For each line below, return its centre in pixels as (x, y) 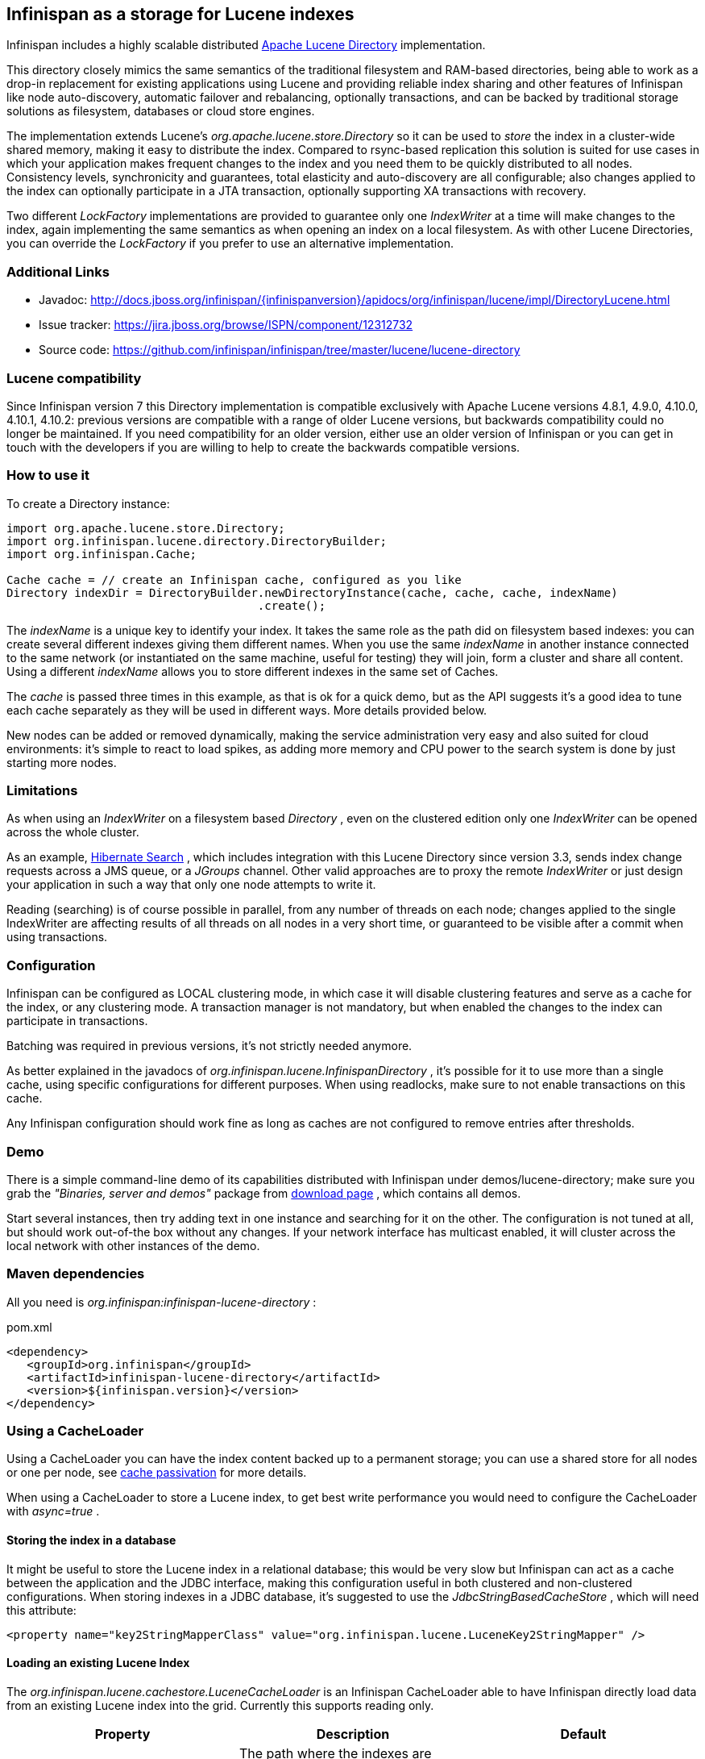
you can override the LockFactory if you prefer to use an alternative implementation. (230, 244)
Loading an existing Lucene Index (98, 1663)
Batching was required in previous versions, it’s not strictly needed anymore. (209, 1046)
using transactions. (57, 937)
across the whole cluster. (73, 832)
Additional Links (58, 271)
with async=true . (53, 1511)
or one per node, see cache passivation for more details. (157, 1473)
